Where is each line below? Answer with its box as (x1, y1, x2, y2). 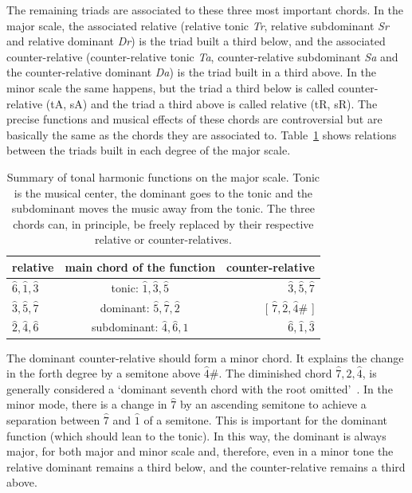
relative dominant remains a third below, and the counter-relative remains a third (6, 458, 406, 475)
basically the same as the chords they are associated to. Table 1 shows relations (6, 126, 397, 143)
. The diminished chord (218, 365, 332, 381)
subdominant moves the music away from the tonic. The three (11, 200, 316, 217)
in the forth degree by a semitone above (6, 365, 201, 381)
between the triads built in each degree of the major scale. (6, 142, 291, 158)
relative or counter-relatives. (95, 231, 232, 248)
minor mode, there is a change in (6, 396, 167, 413)
